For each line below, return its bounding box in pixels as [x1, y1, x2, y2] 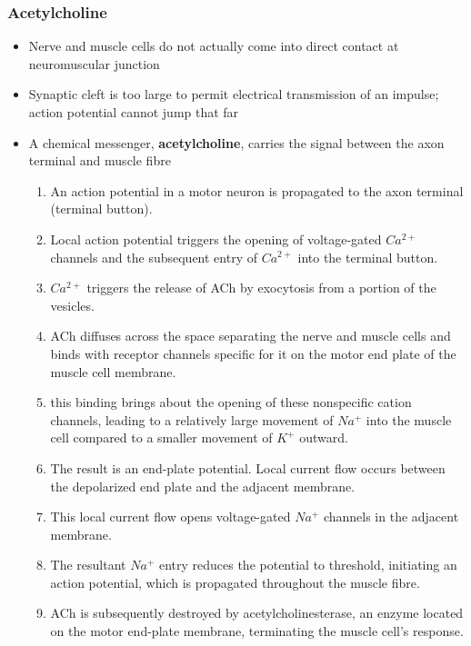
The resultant [50, 555, 126, 574]
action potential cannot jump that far [28, 103, 239, 121]
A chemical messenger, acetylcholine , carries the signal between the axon [28, 133, 445, 152]
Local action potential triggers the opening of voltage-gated [50, 229, 382, 248]
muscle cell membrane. [50, 362, 176, 381]
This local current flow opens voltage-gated [50, 507, 291, 526]
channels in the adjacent [323, 507, 459, 526]
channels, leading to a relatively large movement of [50, 410, 334, 429]
